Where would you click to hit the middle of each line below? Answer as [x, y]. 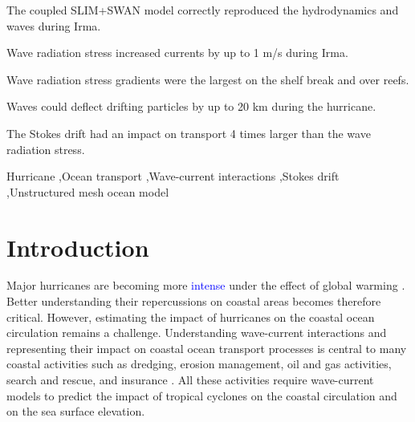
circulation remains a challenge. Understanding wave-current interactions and [197, 333]
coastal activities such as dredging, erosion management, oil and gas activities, [199, 364]
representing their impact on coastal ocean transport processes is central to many [207, 348]
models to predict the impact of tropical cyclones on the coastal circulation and [202, 395]
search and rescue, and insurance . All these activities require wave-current [190, 380]
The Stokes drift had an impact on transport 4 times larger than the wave [189, 133]
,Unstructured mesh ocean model [88, 191]
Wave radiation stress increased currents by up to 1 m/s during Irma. [177, 53]
